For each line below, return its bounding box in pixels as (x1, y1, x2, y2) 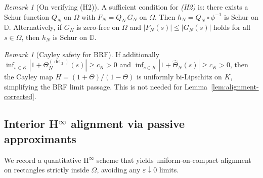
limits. (159, 164, 179, 175)
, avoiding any (97, 164, 141, 175)
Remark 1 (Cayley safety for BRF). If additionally (4, 49, 160, 59)
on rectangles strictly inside (4, 164, 89, 175)
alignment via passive (70, 116, 185, 131)
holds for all (213, 22, 250, 32)
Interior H (4, 116, 59, 131)
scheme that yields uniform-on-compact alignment (96, 154, 251, 165)
